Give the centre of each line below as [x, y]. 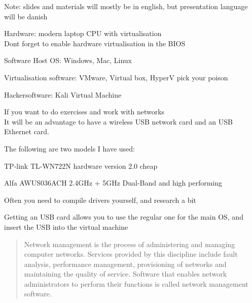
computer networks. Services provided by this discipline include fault [131, 254]
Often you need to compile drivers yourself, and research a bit [100, 200]
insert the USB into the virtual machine [66, 226]
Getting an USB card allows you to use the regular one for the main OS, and [124, 217]
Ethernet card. [27, 131]
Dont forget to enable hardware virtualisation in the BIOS [95, 43]
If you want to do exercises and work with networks [84, 112]
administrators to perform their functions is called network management [136, 283]
